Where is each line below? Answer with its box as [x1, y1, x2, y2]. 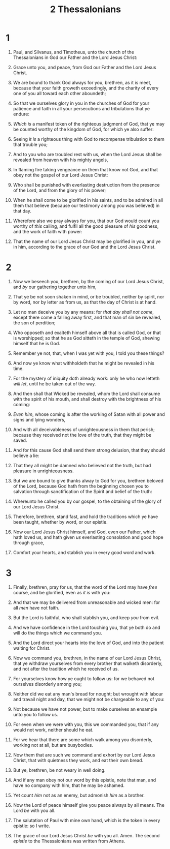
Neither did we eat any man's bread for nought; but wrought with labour [13, 690, 163, 697]
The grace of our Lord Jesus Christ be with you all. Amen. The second [13, 832, 160, 838]
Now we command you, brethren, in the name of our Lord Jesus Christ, [13, 655, 161, 661]
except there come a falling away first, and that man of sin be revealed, [13, 314, 161, 320]
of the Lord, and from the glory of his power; [13, 187, 106, 193]
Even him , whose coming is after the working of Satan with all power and [13, 411, 165, 417]
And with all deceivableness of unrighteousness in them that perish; [13, 426, 155, 433]
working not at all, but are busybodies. [13, 742, 93, 748]
